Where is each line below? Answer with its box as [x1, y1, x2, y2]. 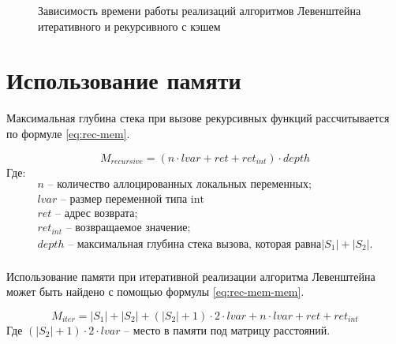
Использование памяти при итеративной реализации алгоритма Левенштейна [6, 267, 375, 284]
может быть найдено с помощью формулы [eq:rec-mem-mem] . [6, 283, 304, 300]
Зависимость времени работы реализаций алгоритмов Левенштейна [38, 2, 361, 18]
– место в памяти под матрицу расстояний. [124, 321, 331, 338]
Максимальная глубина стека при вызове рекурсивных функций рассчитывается [6, 110, 390, 126]
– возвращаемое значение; [65, 222, 191, 234]
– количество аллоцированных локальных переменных [47, 179, 308, 191]
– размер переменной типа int [60, 194, 204, 206]
